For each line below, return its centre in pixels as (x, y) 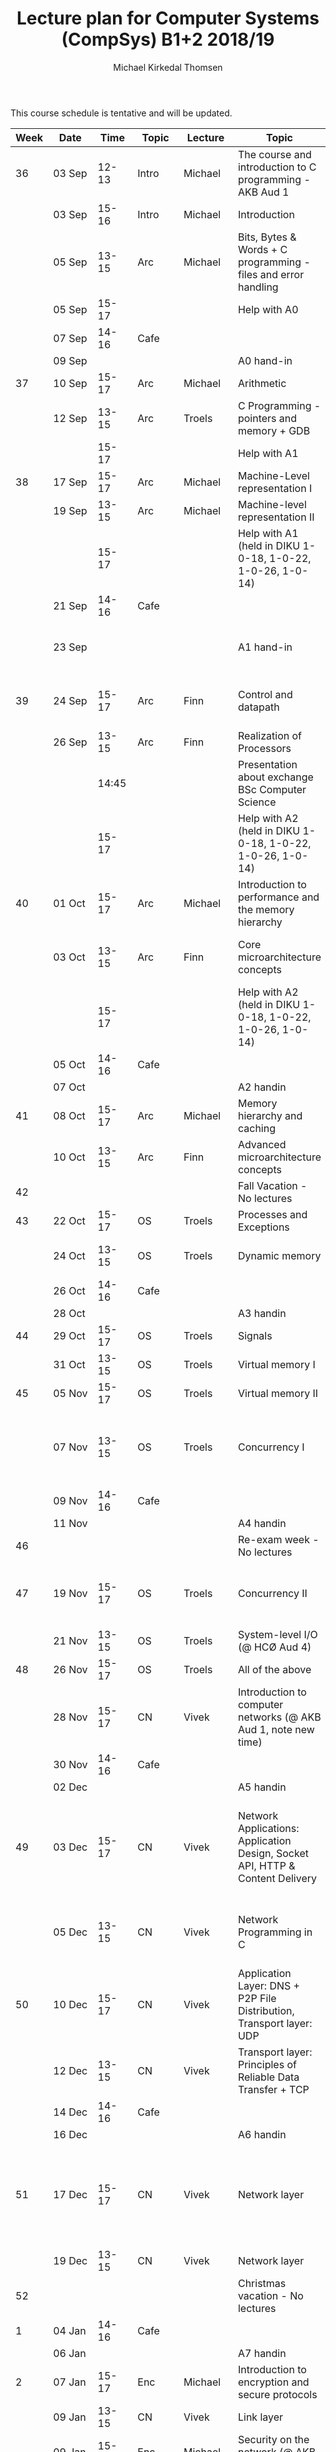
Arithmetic (262, 383)
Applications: (268, 1828)
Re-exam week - (278, 1539)
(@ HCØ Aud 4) (274, 1647)
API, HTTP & (266, 1865)
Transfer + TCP (273, 2089)
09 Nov (70, 1500)
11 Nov (70, 1523)
